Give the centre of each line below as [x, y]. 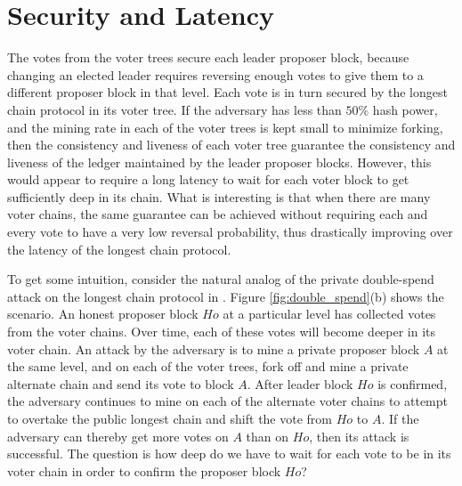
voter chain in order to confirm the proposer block [144, 470]
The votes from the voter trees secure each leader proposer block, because [208, 57]
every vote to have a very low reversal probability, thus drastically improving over [230, 232]
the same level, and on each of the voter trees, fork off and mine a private [208, 366]
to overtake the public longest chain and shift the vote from [170, 418]
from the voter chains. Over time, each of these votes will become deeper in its [222, 332]
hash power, [405, 109]
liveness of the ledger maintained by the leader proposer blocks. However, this [219, 162]
